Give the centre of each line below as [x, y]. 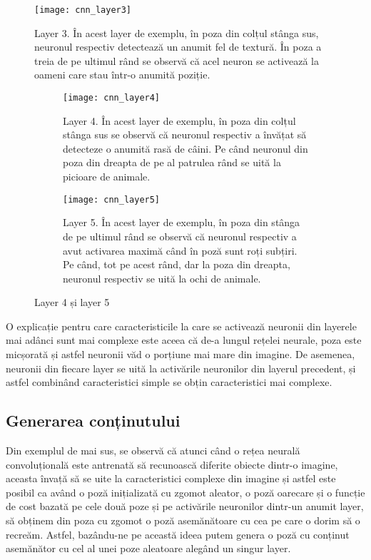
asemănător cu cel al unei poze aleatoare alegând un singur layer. [148, 548]
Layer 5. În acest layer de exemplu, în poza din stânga [182, 222]
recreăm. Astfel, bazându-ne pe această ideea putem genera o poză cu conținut [178, 534]
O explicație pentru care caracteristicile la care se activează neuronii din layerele [181, 326]
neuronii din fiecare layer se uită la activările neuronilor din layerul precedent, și [181, 368]
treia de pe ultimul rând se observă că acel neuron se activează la [177, 60]
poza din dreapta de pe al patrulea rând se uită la [172, 162]
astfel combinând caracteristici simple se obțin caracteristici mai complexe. [169, 382]
